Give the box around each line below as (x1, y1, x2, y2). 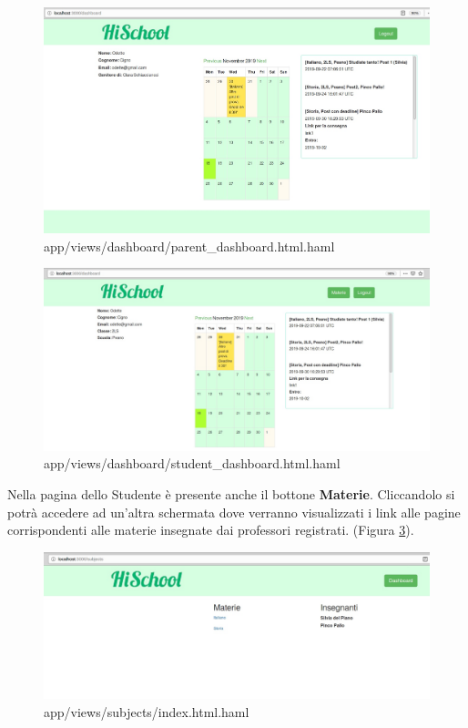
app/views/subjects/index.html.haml (44, 702, 249, 721)
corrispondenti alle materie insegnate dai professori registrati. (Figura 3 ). (7, 520, 414, 539)
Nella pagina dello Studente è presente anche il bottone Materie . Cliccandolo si (7, 485, 455, 504)
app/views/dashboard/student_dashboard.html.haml (44, 454, 341, 473)
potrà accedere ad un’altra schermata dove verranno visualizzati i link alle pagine (7, 502, 461, 521)
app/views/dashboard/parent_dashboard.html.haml (44, 236, 335, 255)
